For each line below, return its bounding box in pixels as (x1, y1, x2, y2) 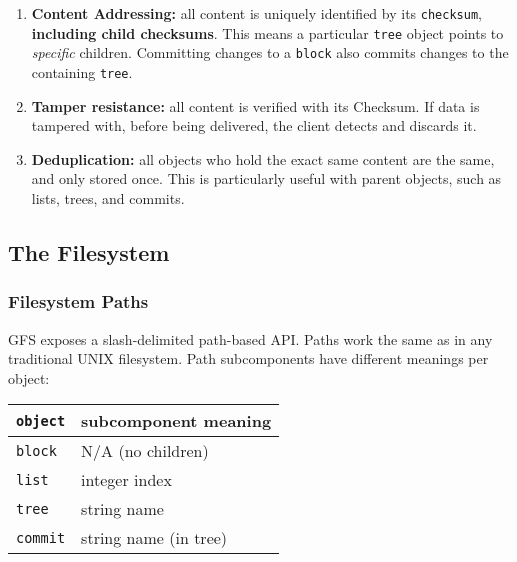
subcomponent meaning (81, 409, 272, 433)
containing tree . (31, 61, 133, 82)
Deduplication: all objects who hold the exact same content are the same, (31, 148, 495, 169)
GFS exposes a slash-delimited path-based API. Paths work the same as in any (8, 328, 493, 349)
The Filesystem (8, 236, 170, 267)
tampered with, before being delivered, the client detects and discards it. (31, 115, 477, 136)
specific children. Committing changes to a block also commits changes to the (31, 42, 509, 63)
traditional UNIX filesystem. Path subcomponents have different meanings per (8, 348, 489, 369)
